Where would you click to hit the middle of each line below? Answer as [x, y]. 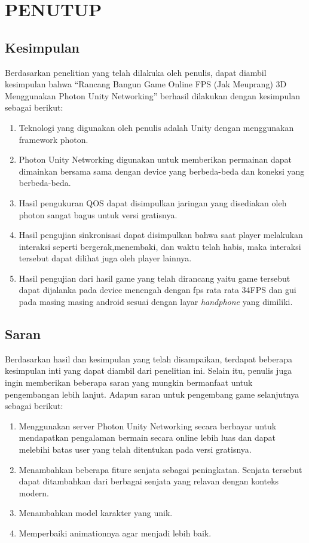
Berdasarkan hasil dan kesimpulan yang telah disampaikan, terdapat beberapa [149, 359]
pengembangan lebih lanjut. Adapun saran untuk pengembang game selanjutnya [152, 394]
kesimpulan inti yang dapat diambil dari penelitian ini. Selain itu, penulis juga [149, 370]
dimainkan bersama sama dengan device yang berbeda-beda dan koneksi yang [162, 171]
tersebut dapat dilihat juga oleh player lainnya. [105, 258]
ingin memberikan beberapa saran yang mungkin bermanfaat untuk [129, 382]
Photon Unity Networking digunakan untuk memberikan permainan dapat [155, 159]
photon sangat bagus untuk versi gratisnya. [98, 214]
